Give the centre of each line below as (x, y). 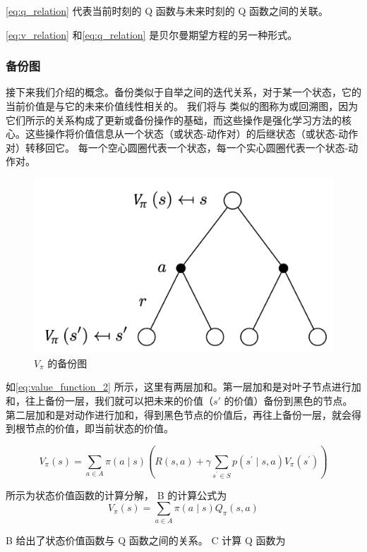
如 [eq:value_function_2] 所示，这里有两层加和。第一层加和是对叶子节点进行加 (183, 387)
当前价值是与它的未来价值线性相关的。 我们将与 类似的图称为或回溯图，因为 (182, 106)
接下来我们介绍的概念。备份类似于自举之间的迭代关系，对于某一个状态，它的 (183, 92)
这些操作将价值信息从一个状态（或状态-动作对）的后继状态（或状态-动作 (192, 134)
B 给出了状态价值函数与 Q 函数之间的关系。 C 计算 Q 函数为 (146, 540)
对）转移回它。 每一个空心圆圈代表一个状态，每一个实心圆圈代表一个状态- (177, 147)
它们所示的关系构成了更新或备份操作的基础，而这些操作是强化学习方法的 (174, 119)
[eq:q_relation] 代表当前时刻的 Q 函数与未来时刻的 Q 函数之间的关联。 (167, 11)
